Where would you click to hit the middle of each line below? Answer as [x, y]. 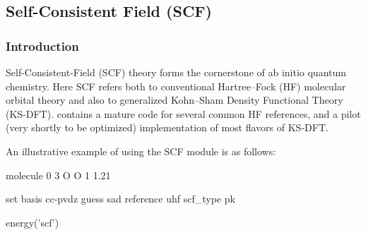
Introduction [42, 46]
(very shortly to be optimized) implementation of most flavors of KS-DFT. [167, 127]
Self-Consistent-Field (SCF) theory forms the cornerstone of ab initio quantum [176, 72]
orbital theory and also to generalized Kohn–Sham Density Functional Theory [175, 100]
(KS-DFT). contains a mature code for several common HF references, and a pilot [183, 113]
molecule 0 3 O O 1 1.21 [58, 175]
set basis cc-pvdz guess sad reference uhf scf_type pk [120, 199]
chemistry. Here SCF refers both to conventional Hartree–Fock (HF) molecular [176, 86]
